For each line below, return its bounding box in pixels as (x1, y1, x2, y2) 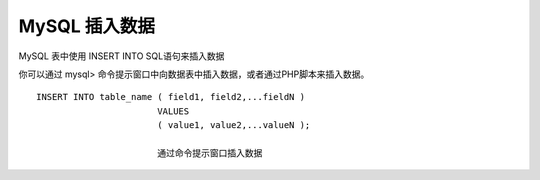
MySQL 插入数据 (18, 15, 155, 37)
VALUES (156, 105, 190, 117)
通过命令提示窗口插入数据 (156, 147, 263, 159)
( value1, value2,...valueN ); (156, 120, 311, 131)
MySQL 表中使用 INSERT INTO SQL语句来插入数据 (18, 50, 225, 62)
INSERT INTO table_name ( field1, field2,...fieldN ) (36, 91, 305, 103)
